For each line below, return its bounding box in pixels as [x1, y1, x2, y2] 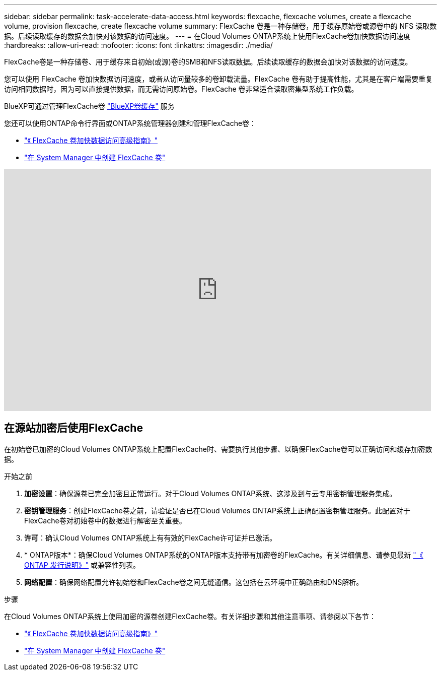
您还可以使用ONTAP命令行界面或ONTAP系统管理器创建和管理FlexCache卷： [4, 119, 257, 127]
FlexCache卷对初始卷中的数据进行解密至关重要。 [24, 516, 186, 525]
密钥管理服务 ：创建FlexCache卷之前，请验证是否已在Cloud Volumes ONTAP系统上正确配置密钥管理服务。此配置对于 [24, 506, 410, 515]
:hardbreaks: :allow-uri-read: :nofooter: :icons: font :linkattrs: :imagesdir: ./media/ [4, 41, 273, 49]
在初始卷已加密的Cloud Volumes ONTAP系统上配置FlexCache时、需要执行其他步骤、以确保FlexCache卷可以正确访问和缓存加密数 [4, 444, 432, 453]
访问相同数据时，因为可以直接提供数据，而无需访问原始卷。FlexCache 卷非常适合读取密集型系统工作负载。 [4, 85, 358, 93]
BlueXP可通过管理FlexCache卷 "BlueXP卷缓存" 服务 [4, 102, 175, 110]
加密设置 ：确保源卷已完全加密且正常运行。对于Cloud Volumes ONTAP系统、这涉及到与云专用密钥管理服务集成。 [24, 489, 397, 498]
